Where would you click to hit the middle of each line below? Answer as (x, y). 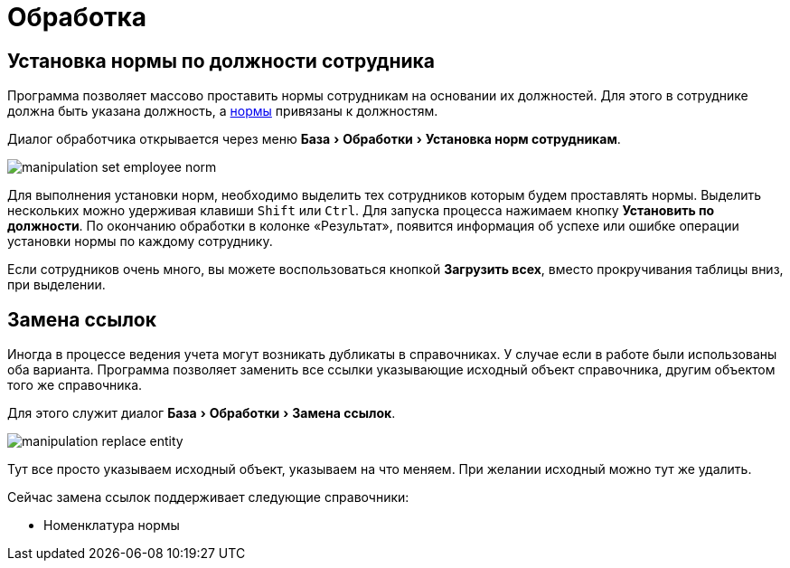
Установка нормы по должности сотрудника (221, 61)
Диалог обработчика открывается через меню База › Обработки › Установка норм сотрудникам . (314, 139)
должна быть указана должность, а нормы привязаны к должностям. (223, 111)
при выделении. (56, 285)
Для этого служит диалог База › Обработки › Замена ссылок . (202, 413)
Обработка (77, 17)
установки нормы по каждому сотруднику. (140, 241)
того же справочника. (75, 385)
